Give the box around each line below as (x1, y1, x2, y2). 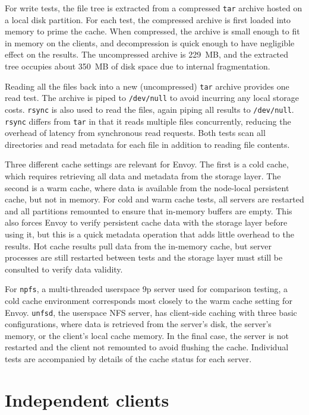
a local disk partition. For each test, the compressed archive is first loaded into (5, 13, 291, 26)
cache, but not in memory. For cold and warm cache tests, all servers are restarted (5, 193, 304, 205)
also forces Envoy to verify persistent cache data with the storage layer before (5, 216, 288, 229)
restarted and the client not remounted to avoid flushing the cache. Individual (5, 341, 289, 353)
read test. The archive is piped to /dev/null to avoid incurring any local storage (5, 91, 299, 104)
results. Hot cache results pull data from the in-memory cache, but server (5, 239, 272, 252)
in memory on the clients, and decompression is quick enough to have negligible (5, 36, 295, 49)
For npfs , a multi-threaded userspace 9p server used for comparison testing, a (5, 283, 288, 295)
